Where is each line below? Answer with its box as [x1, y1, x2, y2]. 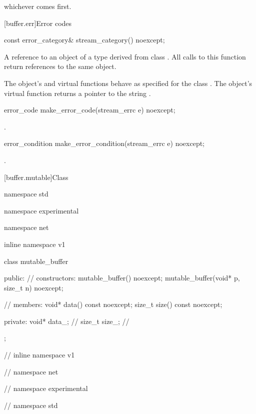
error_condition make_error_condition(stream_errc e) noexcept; [4, 138, 205, 148]
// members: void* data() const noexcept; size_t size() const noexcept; [4, 299, 222, 309]
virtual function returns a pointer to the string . [4, 87, 151, 98]
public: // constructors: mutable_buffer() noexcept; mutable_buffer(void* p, [4, 272, 240, 283]
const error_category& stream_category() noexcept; [4, 34, 165, 45]
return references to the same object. [4, 61, 116, 71]
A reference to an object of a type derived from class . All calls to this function [4, 51, 246, 61]
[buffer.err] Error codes [4, 17, 72, 28]
